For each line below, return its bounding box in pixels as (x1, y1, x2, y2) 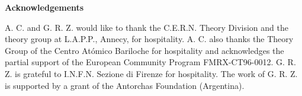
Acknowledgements (5, 1, 84, 13)
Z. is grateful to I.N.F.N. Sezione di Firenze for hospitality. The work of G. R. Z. (5, 67, 298, 79)
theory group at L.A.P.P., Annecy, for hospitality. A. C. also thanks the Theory (5, 33, 294, 45)
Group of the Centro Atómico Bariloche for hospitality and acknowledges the (5, 44, 284, 56)
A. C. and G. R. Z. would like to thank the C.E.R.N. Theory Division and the (5, 21, 288, 33)
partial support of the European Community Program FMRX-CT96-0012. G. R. (5, 56, 296, 68)
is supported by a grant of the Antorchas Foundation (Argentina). (5, 79, 245, 91)
